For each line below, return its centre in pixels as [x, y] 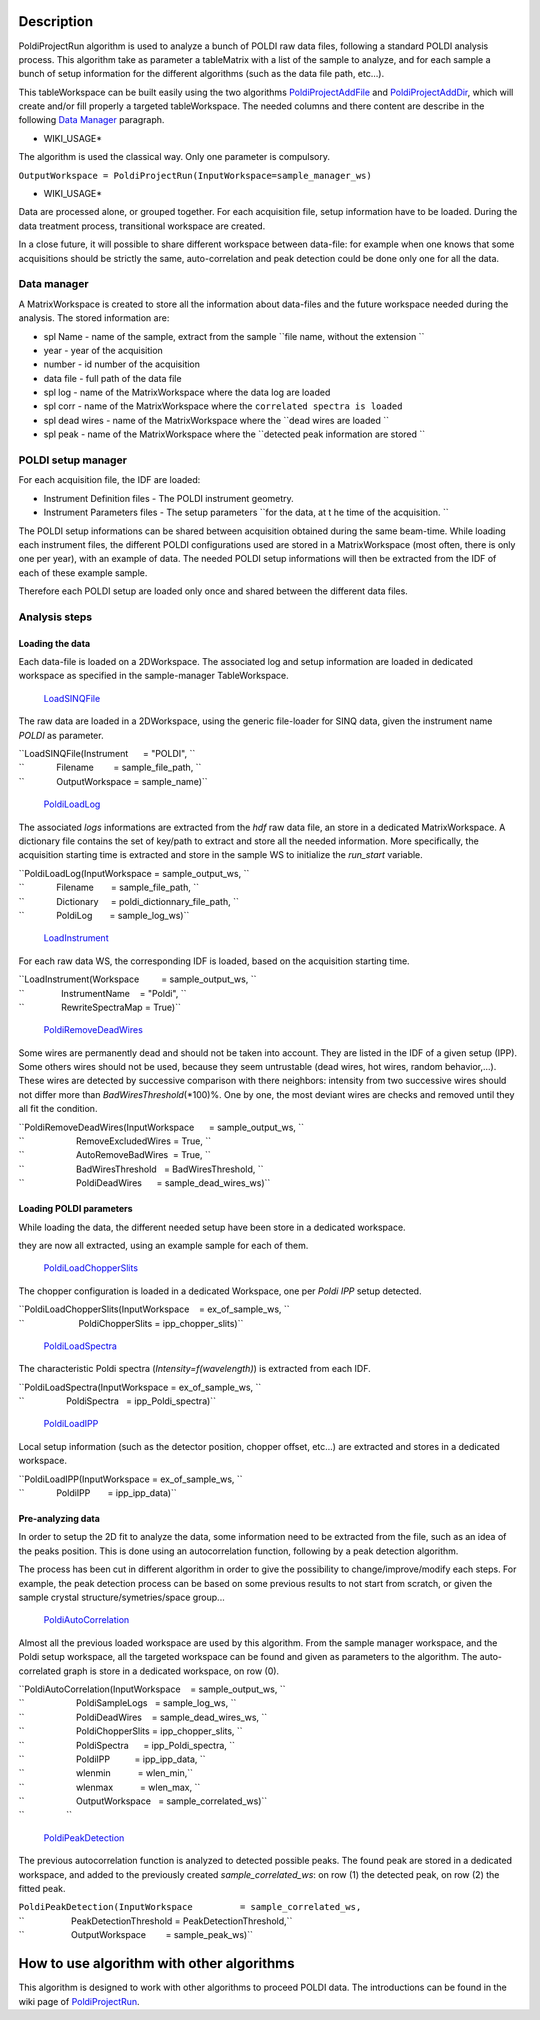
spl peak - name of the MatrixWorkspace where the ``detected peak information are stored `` [234, 434]
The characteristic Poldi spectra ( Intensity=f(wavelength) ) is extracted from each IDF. [194, 1369]
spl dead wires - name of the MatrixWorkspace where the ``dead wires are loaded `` [216, 420]
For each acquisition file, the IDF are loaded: [109, 480]
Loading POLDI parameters [76, 1209]
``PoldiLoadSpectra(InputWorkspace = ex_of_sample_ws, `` [140, 1387]
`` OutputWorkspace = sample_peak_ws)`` [136, 1935]
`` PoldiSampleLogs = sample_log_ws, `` [127, 1703]
